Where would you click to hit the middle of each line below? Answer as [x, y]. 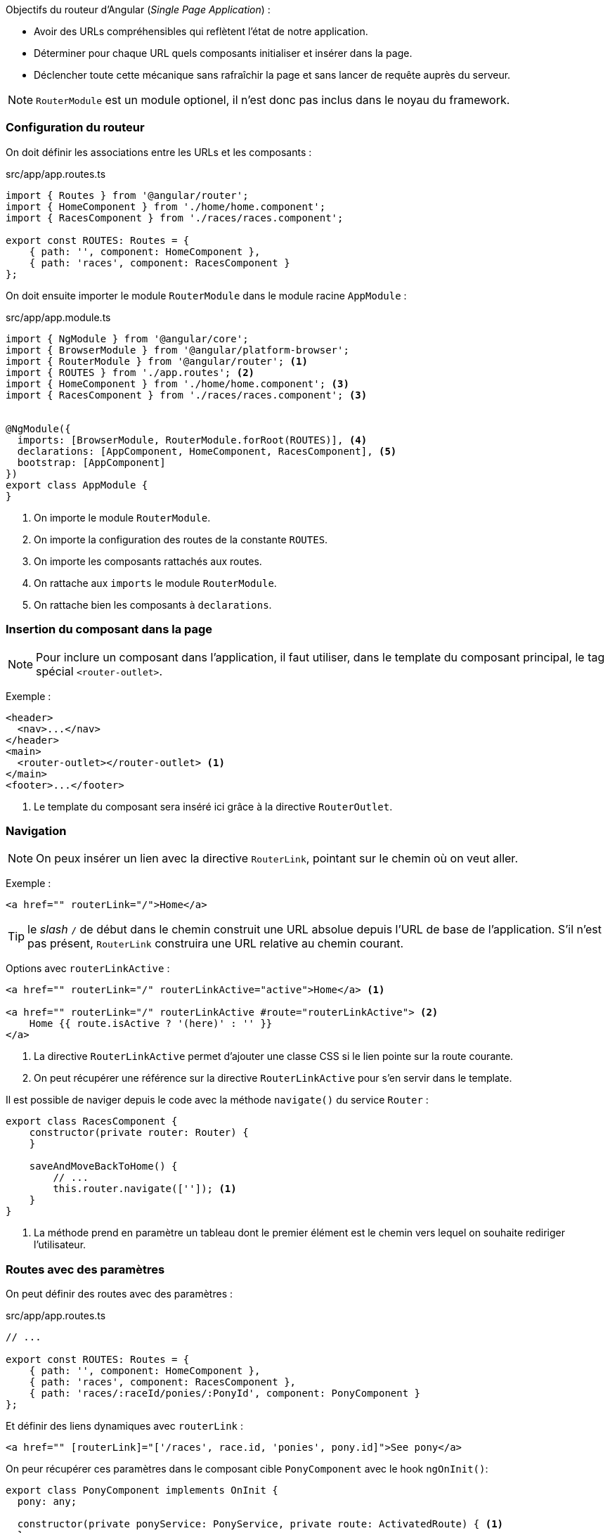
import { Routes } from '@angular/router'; [127, 195]
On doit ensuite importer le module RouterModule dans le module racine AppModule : [206, 295]
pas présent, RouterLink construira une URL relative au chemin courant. [216, 944]
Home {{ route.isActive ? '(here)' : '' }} [151, 1024]
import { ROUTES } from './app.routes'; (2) [130, 372]
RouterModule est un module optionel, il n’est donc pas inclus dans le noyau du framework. [273, 100]
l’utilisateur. [60, 1245]
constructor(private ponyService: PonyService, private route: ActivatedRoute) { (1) [260, 1524]
